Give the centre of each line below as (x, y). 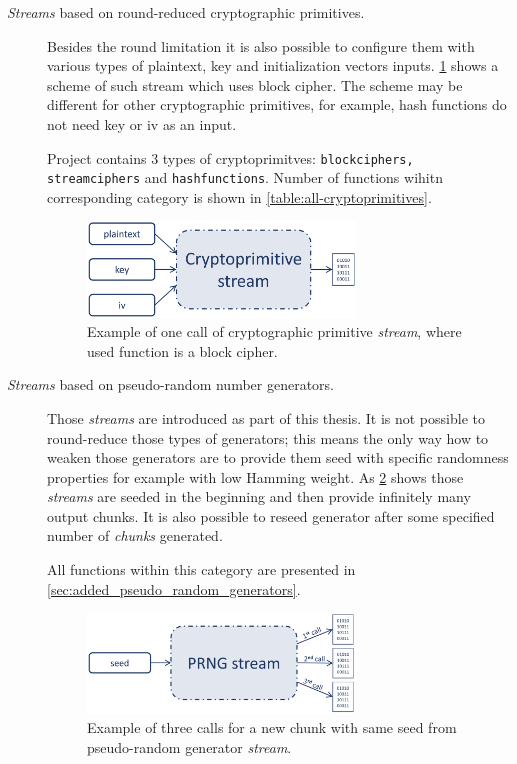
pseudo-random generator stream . (189, 746)
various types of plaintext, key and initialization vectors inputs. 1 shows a (273, 65)
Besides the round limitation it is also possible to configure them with (261, 45)
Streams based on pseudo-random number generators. (171, 384)
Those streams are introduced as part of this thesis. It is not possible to (266, 417)
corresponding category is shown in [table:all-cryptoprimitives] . (239, 196)
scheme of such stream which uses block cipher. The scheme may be (255, 84)
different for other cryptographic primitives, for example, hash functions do (277, 104)
